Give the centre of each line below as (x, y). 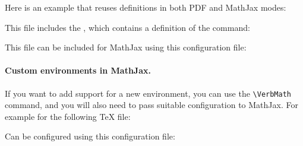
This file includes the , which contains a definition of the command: (127, 27)
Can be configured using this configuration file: (90, 136)
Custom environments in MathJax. (78, 70)
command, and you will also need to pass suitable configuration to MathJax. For (151, 105)
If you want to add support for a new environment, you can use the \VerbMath (148, 93)
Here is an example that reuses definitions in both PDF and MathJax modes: (146, 7)
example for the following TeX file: (68, 116)
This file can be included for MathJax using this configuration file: (126, 47)
